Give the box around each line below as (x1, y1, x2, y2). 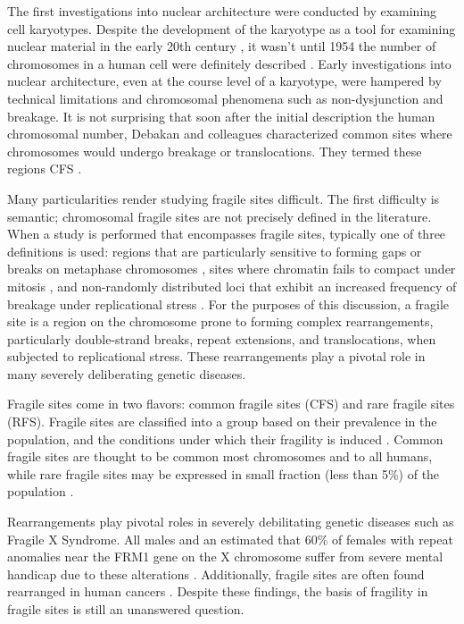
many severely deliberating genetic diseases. (7, 364, 246, 383)
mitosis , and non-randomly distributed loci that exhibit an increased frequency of (7, 276, 457, 295)
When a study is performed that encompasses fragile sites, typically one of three (7, 224, 446, 243)
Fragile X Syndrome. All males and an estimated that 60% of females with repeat (7, 529, 453, 548)
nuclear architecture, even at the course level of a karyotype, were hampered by (7, 72, 442, 90)
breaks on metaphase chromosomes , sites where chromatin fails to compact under (7, 259, 456, 278)
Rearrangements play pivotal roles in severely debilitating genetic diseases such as (7, 512, 454, 531)
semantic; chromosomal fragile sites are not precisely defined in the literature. (7, 207, 432, 225)
